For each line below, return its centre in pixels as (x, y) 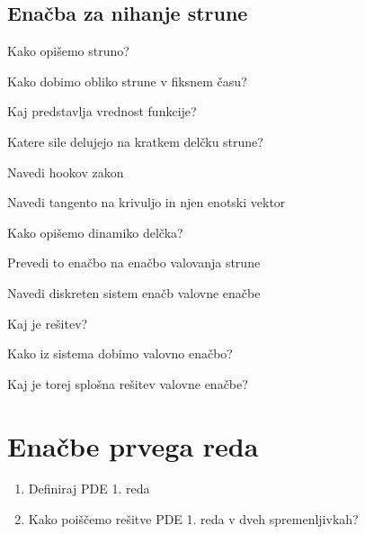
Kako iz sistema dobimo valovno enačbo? (120, 353)
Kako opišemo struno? (68, 51)
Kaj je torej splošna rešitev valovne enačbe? (128, 383)
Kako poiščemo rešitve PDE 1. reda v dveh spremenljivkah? (193, 519)
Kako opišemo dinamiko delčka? (95, 232)
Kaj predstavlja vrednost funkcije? (102, 111)
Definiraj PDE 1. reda (89, 489)
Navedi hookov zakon (66, 172)
